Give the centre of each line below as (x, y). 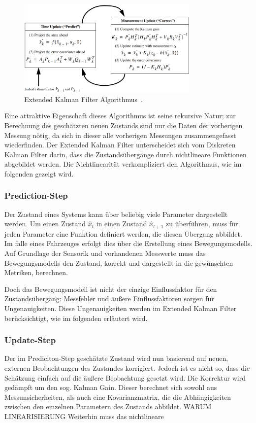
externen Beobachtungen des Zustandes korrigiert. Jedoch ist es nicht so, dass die (127, 368)
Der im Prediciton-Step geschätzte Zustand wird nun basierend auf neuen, (116, 358)
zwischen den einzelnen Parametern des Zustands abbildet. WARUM (108, 406)
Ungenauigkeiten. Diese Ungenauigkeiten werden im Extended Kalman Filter (121, 308)
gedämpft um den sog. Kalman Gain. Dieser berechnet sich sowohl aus (111, 387)
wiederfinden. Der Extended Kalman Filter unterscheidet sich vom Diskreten (120, 145)
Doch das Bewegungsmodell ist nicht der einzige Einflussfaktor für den (111, 289)
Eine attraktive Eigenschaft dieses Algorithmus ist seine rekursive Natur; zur (120, 116)
